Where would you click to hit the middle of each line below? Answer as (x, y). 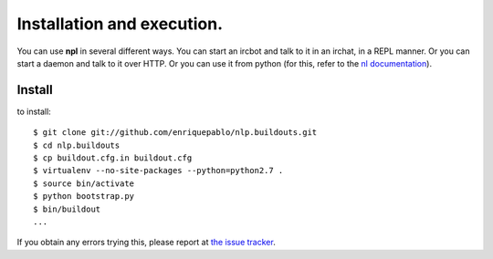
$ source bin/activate (84, 183)
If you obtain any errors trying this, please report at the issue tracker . (146, 243)
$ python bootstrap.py (84, 197)
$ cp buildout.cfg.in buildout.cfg (113, 158)
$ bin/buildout (67, 209)
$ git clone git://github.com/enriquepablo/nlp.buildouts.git (175, 133)
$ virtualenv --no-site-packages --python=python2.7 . (158, 171)
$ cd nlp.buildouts (77, 145)
